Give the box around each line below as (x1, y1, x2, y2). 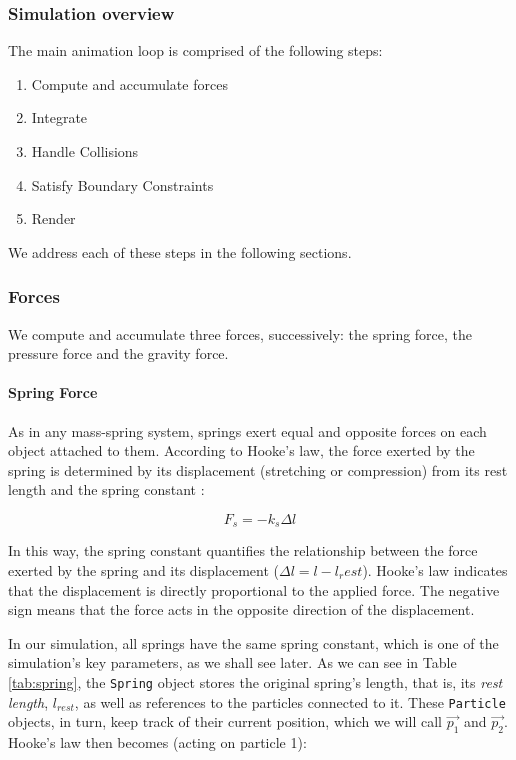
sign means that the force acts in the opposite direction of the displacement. (8, 599, 475, 620)
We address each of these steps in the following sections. (8, 241, 352, 262)
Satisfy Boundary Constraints (31, 174, 214, 195)
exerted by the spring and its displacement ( (8, 560, 279, 580)
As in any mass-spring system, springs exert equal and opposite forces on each (8, 420, 487, 441)
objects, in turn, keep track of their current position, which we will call (8, 711, 442, 732)
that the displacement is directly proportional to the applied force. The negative (8, 579, 500, 600)
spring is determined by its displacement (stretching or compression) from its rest (8, 459, 508, 480)
